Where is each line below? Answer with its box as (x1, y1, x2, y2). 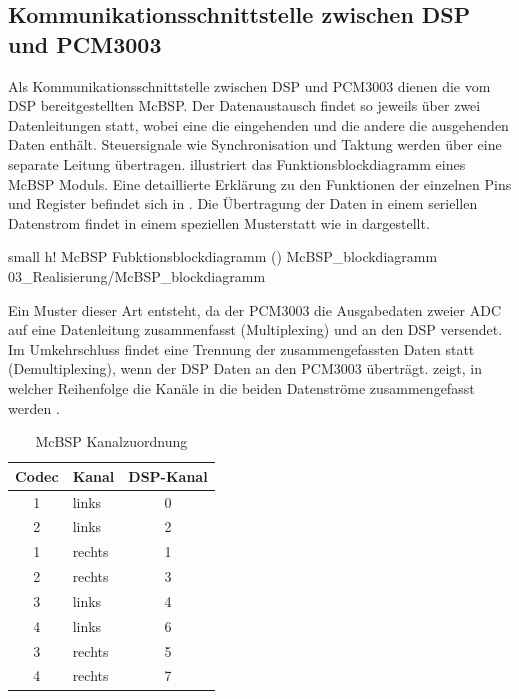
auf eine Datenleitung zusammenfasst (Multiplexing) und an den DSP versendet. (8, 319, 503, 340)
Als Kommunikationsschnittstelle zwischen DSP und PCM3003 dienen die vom (8, 75, 491, 96)
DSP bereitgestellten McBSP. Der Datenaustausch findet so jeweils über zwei (8, 95, 481, 116)
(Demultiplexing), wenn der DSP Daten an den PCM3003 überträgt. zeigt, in (8, 358, 483, 379)
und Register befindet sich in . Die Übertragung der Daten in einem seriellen (8, 193, 478, 214)
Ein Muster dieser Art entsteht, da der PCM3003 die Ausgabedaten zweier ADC (8, 299, 502, 320)
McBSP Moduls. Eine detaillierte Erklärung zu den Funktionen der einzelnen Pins (8, 173, 512, 194)
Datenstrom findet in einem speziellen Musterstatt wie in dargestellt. (8, 212, 430, 233)
